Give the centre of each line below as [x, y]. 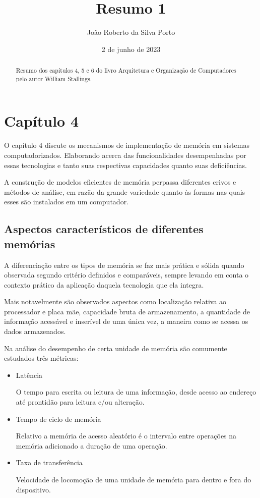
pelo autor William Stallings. [54, 78]
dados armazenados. [35, 331]
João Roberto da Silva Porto [131, 32]
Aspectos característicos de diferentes [104, 229]
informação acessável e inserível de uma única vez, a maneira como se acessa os [126, 321]
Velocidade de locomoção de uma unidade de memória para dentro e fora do [134, 480]
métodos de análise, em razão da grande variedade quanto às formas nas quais [125, 191]
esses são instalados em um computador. [67, 202]
